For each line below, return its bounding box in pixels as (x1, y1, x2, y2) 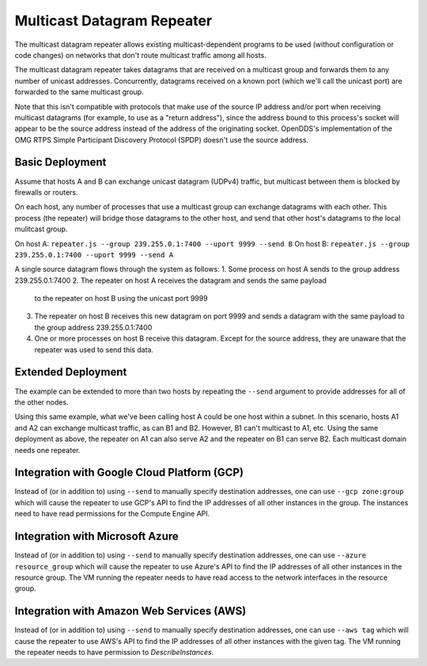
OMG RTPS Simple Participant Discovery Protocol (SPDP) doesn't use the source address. (14, 135, 308, 144)
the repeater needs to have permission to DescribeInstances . (14, 647, 214, 656)
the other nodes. (14, 397, 69, 407)
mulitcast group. (14, 224, 68, 234)
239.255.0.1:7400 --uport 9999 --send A (14, 250, 174, 259)
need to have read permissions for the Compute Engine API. (14, 509, 210, 519)
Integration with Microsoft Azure (14, 530, 179, 543)
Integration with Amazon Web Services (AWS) (14, 604, 247, 618)
